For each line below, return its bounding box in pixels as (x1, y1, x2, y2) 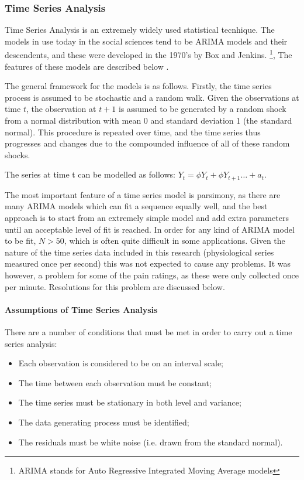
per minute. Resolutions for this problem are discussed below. (5, 280, 225, 292)
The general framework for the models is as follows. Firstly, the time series (5, 80, 272, 92)
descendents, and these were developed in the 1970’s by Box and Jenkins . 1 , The (5, 47, 292, 61)
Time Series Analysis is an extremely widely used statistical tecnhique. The (5, 23, 275, 36)
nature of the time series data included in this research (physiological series (5, 246, 274, 258)
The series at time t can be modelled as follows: (5, 168, 175, 181)
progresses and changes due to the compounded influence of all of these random (5, 137, 290, 149)
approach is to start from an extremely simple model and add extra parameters (5, 212, 289, 224)
